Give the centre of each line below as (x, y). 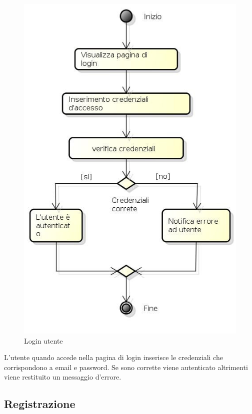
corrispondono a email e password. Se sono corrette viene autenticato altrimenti (126, 367)
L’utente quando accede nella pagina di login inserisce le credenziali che (113, 357)
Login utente (43, 340)
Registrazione (40, 404)
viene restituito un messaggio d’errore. (63, 377)
